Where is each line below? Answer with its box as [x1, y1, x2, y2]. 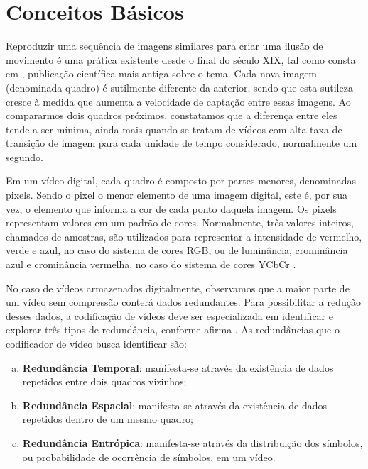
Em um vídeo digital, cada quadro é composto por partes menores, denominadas [6, 173, 356, 188]
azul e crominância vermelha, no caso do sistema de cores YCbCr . [6, 257, 296, 272]
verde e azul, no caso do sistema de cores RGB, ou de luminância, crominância [6, 243, 348, 258]
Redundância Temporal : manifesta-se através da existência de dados [22, 360, 334, 375]
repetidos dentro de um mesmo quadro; [22, 412, 194, 426]
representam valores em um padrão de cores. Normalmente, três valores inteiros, [6, 215, 354, 230]
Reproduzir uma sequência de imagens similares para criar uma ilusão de [6, 38, 323, 53]
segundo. [6, 149, 43, 164]
